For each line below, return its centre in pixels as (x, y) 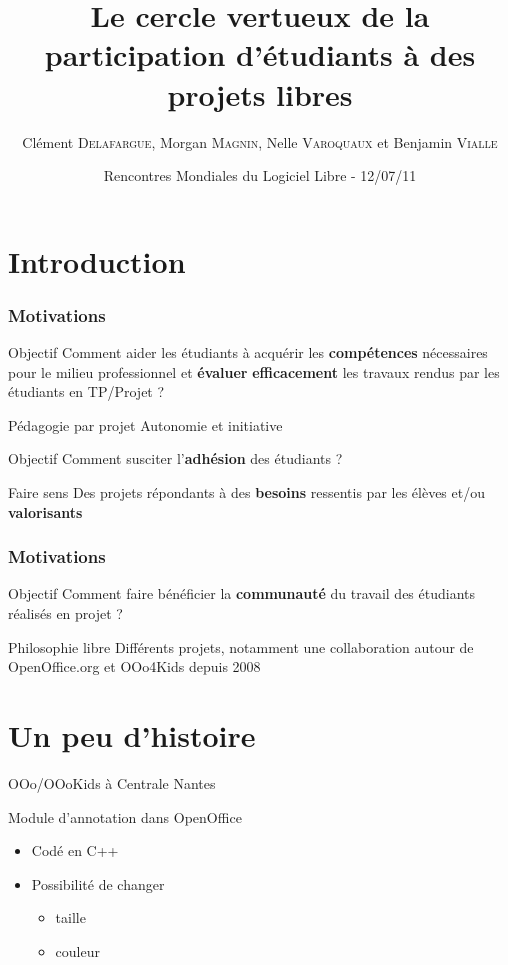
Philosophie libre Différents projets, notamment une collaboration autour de (241, 646)
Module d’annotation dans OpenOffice (125, 816)
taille (70, 917)
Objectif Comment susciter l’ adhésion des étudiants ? (175, 458)
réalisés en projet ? (65, 613)
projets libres (260, 93)
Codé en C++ (75, 850)
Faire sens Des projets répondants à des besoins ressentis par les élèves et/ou (246, 492)
